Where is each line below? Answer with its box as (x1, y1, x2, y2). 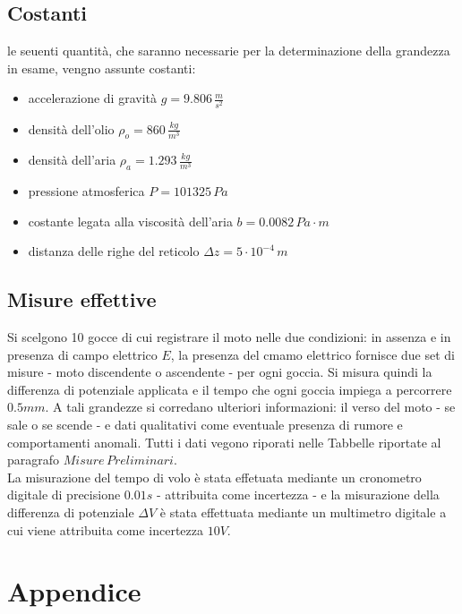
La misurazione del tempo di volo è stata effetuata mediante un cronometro (7, 467, 422, 486)
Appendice (7, 573, 141, 610)
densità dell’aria (28, 150, 116, 169)
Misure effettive (7, 286, 157, 313)
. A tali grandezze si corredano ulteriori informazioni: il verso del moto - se (45, 397, 456, 416)
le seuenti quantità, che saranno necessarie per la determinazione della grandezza (7, 41, 450, 60)
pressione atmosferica (28, 182, 145, 200)
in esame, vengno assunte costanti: (7, 58, 196, 77)
